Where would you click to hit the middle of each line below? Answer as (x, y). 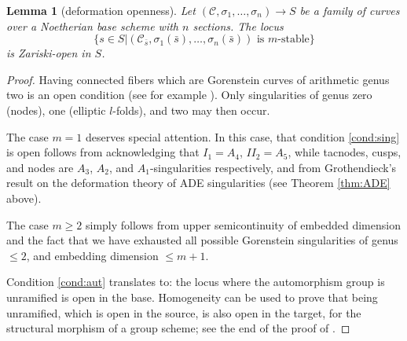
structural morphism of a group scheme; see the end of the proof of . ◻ (178, 328)
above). (24, 198)
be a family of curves (350, 10)
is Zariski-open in (49, 53)
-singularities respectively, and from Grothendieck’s (273, 167)
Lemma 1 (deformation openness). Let (101, 10)
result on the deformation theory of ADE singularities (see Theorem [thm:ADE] (198, 183)
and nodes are (40, 167)
